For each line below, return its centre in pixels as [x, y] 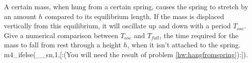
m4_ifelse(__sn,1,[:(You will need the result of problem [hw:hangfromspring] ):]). [126, 54]
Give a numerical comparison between [61, 35]
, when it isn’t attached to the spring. [184, 45]
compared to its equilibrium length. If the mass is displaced [135, 16]
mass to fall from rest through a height [63, 45]
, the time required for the [199, 35]
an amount [20, 16]
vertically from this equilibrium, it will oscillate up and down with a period [117, 26]
